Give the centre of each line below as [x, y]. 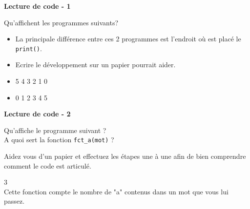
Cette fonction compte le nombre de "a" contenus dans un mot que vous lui [116, 191]
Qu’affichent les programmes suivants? [61, 22]
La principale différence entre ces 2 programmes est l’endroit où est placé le [128, 39]
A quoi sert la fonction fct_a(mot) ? [59, 140]
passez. [14, 201]
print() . [29, 48]
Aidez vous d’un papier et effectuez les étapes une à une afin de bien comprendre [125, 156]
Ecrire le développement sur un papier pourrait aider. [95, 65]
